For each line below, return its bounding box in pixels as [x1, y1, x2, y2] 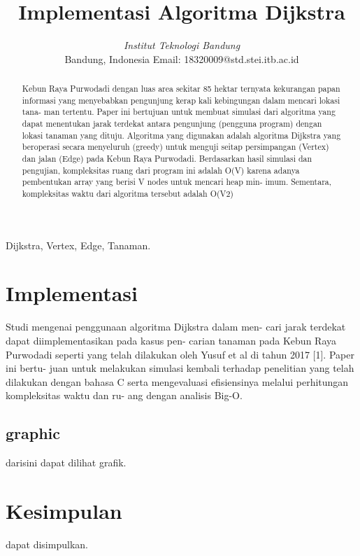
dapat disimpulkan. [6, 536, 88, 551]
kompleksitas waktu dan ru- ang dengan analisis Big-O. [6, 388, 243, 403]
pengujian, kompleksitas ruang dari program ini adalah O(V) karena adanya [22, 164, 300, 176]
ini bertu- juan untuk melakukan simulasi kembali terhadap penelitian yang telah [6, 361, 354, 375]
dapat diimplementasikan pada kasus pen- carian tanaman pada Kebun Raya [6, 333, 337, 347]
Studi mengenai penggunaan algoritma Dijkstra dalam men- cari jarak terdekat [6, 319, 346, 334]
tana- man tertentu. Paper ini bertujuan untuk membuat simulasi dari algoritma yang [22, 106, 336, 118]
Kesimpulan [6, 496, 122, 524]
